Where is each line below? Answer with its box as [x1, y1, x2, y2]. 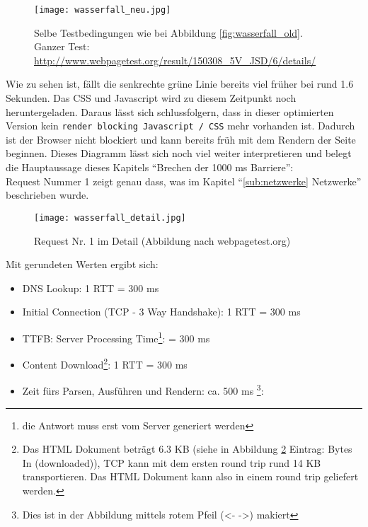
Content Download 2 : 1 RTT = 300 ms [22, 355, 188, 371]
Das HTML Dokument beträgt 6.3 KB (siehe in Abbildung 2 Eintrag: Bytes [22, 441, 352, 456]
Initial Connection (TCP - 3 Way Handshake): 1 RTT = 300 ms [22, 304, 301, 319]
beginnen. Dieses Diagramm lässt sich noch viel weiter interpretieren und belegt [6, 146, 352, 161]
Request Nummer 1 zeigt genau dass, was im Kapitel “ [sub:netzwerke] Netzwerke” [6, 173, 362, 188]
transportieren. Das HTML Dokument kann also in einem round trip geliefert [22, 469, 359, 484]
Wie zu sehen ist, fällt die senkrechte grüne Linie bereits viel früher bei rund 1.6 [6, 76, 354, 91]
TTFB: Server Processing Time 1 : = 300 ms [22, 328, 210, 345]
